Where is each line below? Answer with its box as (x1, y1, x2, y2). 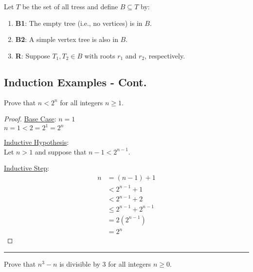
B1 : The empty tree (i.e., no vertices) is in (15, 18, 143, 28)
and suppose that (35, 146, 87, 156)
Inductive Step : (4, 163, 49, 173)
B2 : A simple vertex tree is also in (15, 34, 118, 44)
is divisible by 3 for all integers (59, 258, 151, 269)
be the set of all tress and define (22, 1, 118, 11)
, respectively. (145, 50, 185, 60)
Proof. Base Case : (4, 114, 56, 124)
